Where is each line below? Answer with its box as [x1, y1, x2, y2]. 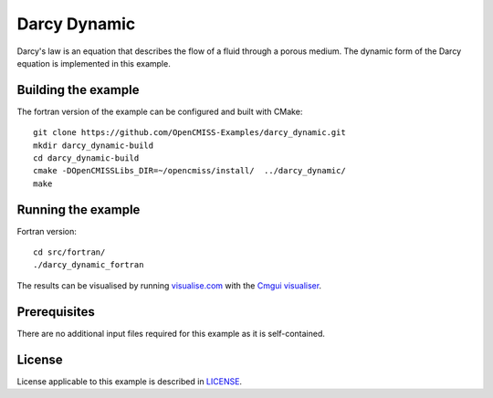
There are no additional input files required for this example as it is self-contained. [16, 328, 326, 339]
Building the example [16, 82, 140, 98]
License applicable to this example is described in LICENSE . [16, 375, 242, 387]
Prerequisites [16, 304, 95, 319]
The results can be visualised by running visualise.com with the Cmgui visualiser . [16, 279, 322, 291]
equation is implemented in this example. [16, 58, 171, 68]
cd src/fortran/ [33, 247, 106, 257]
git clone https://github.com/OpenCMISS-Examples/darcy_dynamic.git [33, 128, 346, 138]
